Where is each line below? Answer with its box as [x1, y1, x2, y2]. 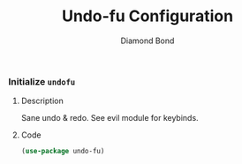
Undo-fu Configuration [61, 6, 234, 26]
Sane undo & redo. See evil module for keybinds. [20, 113, 200, 123]
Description [20, 95, 64, 107]
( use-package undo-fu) [20, 147, 105, 156]
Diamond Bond [120, 35, 175, 46]
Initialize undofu [8, 75, 76, 87]
